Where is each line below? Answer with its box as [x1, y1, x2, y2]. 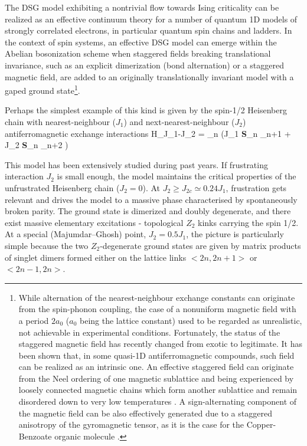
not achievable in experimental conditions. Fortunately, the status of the [18, 326, 280, 338]
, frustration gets [226, 181, 287, 194]
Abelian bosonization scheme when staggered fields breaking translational [5, 47, 271, 60]
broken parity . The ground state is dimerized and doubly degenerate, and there [5, 205, 291, 217]
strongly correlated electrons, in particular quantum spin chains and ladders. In [5, 24, 292, 37]
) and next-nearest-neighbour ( [123, 116, 235, 127]
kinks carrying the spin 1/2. [198, 216, 299, 228]
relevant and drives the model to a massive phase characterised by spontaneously [5, 193, 298, 205]
